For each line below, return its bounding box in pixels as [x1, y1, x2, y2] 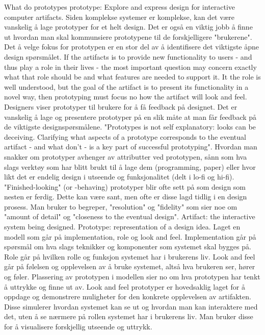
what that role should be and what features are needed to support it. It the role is [4, 71, 261, 82]
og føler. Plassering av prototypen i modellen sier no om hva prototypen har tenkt [4, 271, 260, 282]
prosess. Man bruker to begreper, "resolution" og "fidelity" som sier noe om [4, 201, 237, 212]
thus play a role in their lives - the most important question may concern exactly [4, 61, 257, 72]
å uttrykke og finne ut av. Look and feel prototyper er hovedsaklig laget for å [4, 281, 245, 292]
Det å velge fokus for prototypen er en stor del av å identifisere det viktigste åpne [4, 41, 259, 52]
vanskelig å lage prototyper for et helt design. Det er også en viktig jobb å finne [4, 21, 253, 32]
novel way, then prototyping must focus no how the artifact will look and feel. [4, 91, 247, 102]
